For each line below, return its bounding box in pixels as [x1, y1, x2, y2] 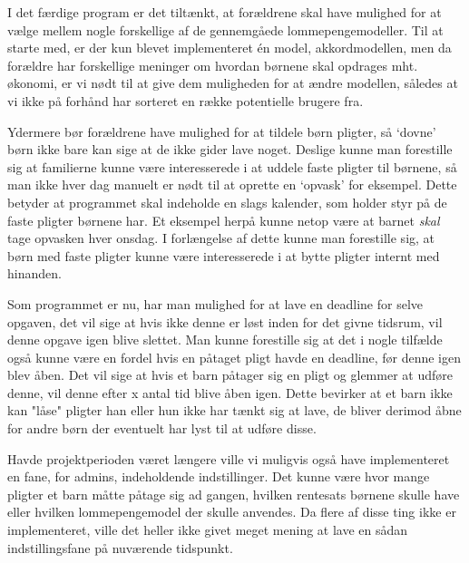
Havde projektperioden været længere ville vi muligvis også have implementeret [7, 449, 450, 468]
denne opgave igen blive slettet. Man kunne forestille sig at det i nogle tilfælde [7, 330, 443, 349]
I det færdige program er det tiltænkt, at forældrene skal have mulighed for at [7, 3, 442, 21]
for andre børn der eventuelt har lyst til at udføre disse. [7, 419, 317, 438]
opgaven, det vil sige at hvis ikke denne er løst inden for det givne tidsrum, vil [7, 312, 443, 331]
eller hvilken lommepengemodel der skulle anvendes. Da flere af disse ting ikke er [7, 502, 456, 521]
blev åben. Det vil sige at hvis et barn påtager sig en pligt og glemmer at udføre [7, 365, 453, 384]
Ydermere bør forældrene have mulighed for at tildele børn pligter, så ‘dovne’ [7, 121, 436, 141]
